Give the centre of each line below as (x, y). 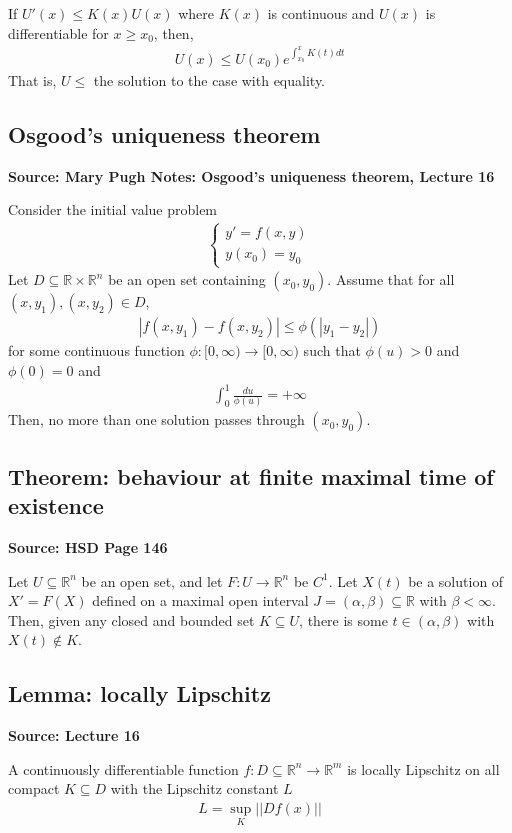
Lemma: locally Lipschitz (139, 693)
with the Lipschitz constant (194, 788)
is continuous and (321, 13)
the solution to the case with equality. (209, 79)
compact (34, 788)
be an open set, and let (152, 580)
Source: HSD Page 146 (88, 547)
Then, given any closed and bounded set (131, 619)
